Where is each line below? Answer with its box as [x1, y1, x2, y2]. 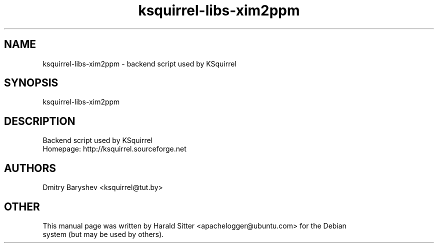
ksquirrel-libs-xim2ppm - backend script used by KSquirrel [42, 59, 236, 68]
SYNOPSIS [4, 76, 58, 89]
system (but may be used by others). [42, 229, 164, 238]
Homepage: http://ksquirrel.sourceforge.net [42, 144, 186, 153]
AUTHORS [4, 161, 56, 174]
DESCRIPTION [4, 114, 75, 127]
